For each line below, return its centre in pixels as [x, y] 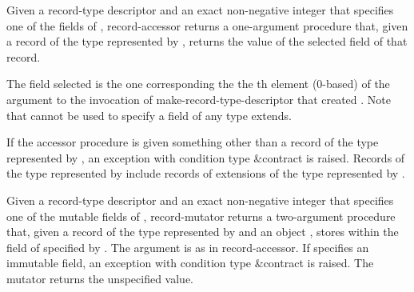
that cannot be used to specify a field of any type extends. [149, 115]
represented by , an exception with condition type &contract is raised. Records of [206, 157]
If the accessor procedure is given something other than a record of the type [193, 142]
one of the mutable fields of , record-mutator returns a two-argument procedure [201, 216]
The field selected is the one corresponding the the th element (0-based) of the [198, 84]
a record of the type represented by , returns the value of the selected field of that [207, 41]
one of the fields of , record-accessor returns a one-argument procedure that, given [207, 25]
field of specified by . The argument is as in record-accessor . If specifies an [188, 247]
